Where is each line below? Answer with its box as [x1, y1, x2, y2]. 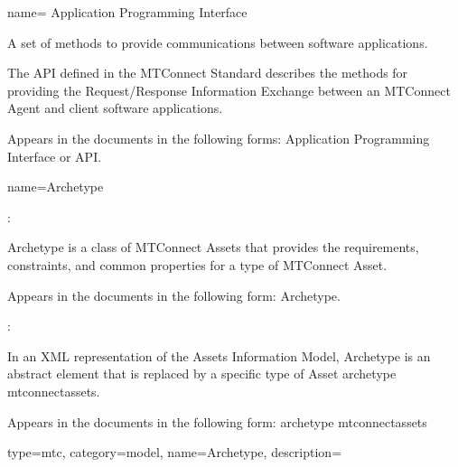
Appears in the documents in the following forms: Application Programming [7, 128, 430, 147]
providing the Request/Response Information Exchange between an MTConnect [7, 80, 451, 99]
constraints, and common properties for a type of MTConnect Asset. [7, 255, 388, 274]
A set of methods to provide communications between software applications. [7, 33, 428, 51]
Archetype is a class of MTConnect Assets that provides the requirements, [7, 238, 419, 257]
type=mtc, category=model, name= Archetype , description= [7, 443, 342, 462]
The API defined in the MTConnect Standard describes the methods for [7, 63, 408, 82]
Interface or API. [7, 146, 102, 165]
